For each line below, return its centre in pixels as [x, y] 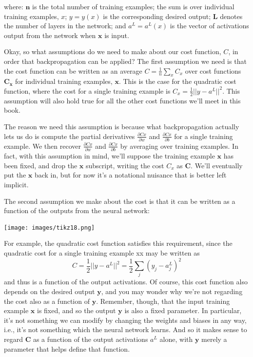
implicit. [16, 184]
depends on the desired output [49, 291]
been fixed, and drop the [41, 165]
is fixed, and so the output [76, 310]
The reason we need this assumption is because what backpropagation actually [122, 126]
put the [15, 175]
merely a [214, 339]
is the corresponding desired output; [157, 16]
